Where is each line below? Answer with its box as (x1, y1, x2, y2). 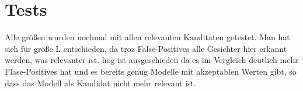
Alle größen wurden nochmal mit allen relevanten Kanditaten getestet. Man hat (5, 31, 290, 43)
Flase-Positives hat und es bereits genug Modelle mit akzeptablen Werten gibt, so (5, 65, 297, 77)
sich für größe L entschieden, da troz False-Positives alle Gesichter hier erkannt (5, 42, 287, 54)
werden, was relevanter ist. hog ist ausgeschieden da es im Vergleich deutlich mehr (5, 54, 298, 66)
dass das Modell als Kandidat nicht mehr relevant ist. (5, 76, 196, 89)
